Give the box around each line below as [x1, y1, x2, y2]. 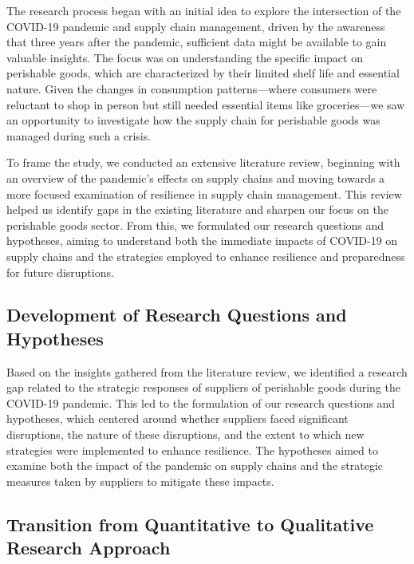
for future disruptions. [6, 263, 114, 280]
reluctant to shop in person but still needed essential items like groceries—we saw [6, 96, 405, 112]
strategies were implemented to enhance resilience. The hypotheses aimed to [6, 441, 378, 458]
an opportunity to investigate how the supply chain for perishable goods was [6, 112, 380, 128]
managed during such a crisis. [6, 127, 152, 144]
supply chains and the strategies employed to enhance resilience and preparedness [6, 247, 405, 264]
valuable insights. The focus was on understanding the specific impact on [6, 49, 363, 65]
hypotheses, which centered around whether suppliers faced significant [6, 410, 349, 427]
